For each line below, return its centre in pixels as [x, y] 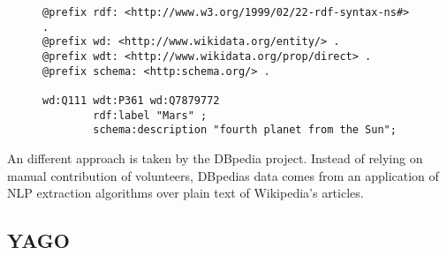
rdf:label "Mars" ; [150, 115]
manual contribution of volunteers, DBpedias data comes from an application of [223, 175]
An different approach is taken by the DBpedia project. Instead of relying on [215, 157]
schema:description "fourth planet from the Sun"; [245, 130]
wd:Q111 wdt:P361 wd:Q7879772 [131, 100]
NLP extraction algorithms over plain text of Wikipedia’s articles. [186, 193]
